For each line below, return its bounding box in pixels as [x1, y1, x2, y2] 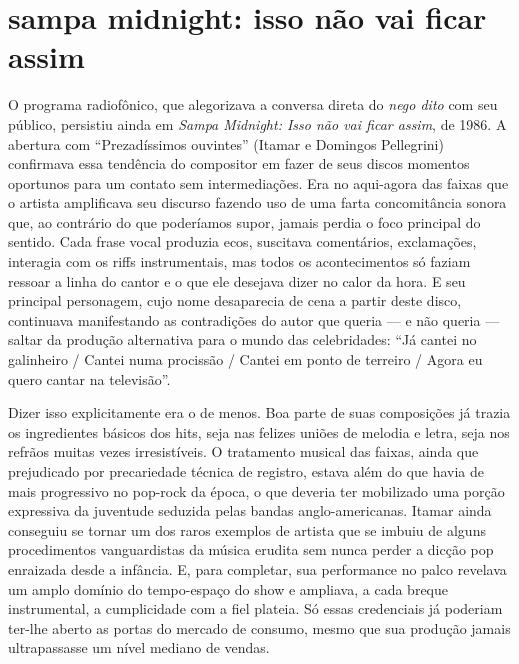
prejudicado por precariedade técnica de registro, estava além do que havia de [8, 461, 484, 481]
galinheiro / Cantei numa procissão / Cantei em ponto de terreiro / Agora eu [8, 349, 483, 370]
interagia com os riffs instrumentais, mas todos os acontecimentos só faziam [8, 251, 471, 272]
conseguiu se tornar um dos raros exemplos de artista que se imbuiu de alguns [8, 519, 486, 540]
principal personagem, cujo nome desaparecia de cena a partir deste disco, [8, 290, 462, 311]
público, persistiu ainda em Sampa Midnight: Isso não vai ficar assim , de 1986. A [8, 113, 507, 134]
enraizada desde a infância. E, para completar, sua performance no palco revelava [8, 558, 507, 579]
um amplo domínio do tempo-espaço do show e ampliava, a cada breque [8, 578, 448, 599]
